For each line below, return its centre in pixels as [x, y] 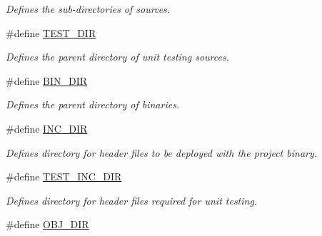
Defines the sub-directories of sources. [88, 9]
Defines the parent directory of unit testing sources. [117, 57]
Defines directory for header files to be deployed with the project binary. [162, 152]
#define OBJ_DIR [47, 224]
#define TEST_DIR [51, 32]
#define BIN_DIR [47, 80]
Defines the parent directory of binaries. [93, 104]
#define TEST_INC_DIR [64, 176]
